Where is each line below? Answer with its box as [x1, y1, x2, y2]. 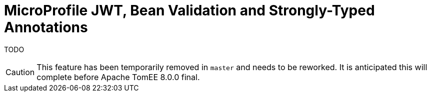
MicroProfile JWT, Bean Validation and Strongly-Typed [4, 2, 375, 19]
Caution [5, 67, 35, 77]
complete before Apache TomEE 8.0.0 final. [36, 72, 200, 82]
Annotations [4, 19, 88, 36]
